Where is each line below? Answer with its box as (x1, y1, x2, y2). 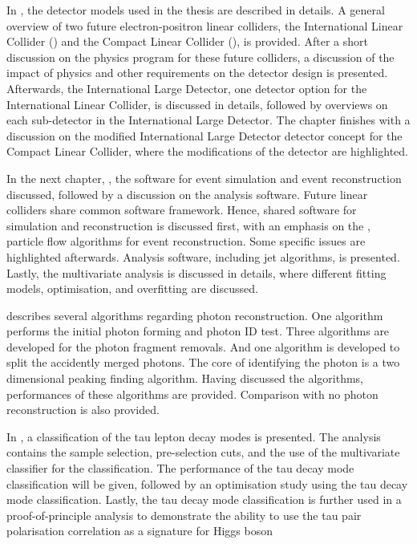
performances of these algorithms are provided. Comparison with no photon (6, 385, 379, 402)
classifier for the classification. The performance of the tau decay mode (6, 460, 354, 477)
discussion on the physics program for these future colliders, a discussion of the (6, 48, 395, 65)
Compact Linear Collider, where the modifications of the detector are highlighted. (6, 143, 408, 160)
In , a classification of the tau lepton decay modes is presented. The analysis (6, 428, 381, 445)
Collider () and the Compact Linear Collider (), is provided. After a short (6, 33, 368, 50)
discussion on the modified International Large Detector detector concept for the (6, 127, 403, 144)
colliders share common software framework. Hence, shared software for (6, 201, 357, 218)
